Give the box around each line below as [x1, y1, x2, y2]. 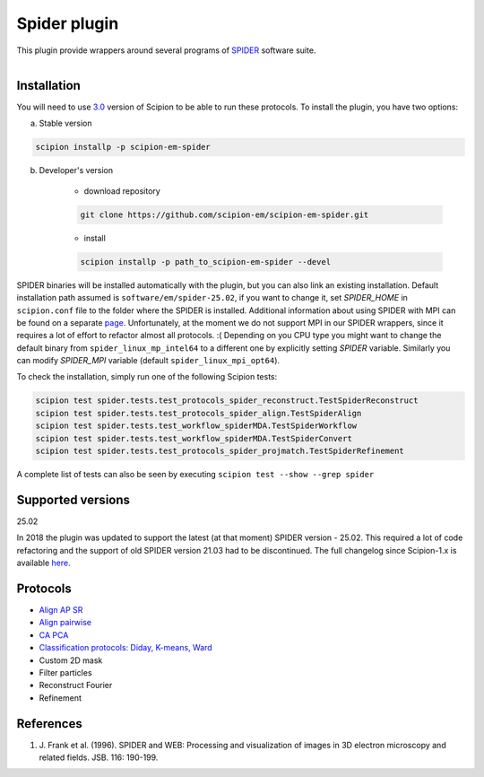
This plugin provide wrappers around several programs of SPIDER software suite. [16, 45, 316, 56]
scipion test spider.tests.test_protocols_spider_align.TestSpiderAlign [35, 408, 362, 418]
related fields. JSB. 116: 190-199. [39, 752, 159, 763]
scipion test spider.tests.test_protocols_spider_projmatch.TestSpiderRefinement [35, 446, 405, 456]
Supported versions [16, 492, 130, 507]
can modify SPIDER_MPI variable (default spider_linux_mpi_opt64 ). [16, 355, 281, 366]
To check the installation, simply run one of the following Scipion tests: [16, 371, 278, 382]
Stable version [39, 118, 93, 129]
